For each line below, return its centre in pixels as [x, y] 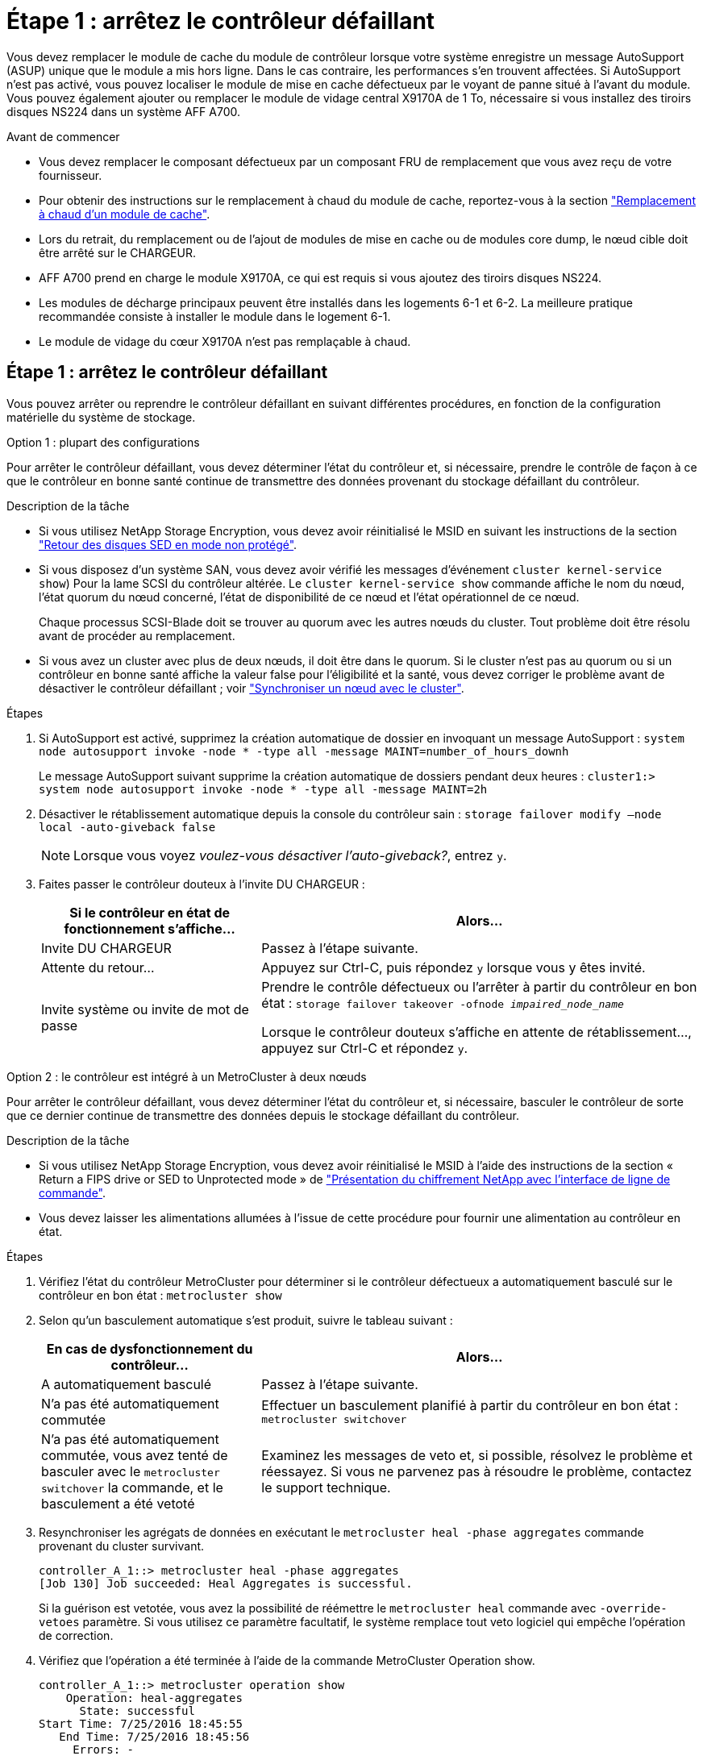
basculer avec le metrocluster [131, 1471]
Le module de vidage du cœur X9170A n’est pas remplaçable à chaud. [225, 341]
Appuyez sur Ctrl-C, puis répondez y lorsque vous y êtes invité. [453, 967]
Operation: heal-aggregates [154, 1698]
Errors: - [104, 1749]
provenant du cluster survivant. [122, 1546]
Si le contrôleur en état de [150, 912]
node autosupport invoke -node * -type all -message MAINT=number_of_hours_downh [304, 751]
